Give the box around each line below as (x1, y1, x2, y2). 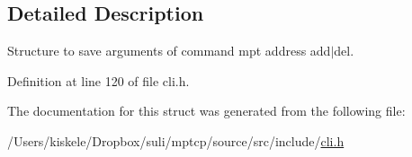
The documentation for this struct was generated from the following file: (7, 101, 406, 120)
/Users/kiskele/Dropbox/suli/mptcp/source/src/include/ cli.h (7, 131, 345, 150)
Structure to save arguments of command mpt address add (7, 41, 331, 60)
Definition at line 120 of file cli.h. (7, 71, 190, 90)
